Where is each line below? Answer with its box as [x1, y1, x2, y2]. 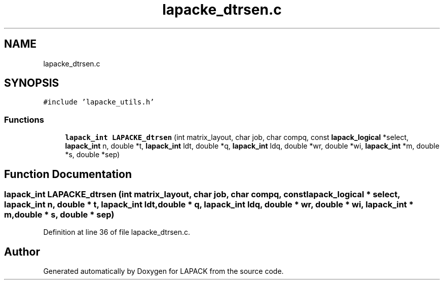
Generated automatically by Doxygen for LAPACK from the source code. [43, 267, 284, 276]
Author [4, 245, 40, 258]
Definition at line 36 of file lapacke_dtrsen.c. [43, 228, 191, 237]
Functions [4, 114, 44, 125]
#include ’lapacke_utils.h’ [43, 98, 155, 106]
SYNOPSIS [4, 77, 59, 90]
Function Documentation [4, 167, 132, 181]
